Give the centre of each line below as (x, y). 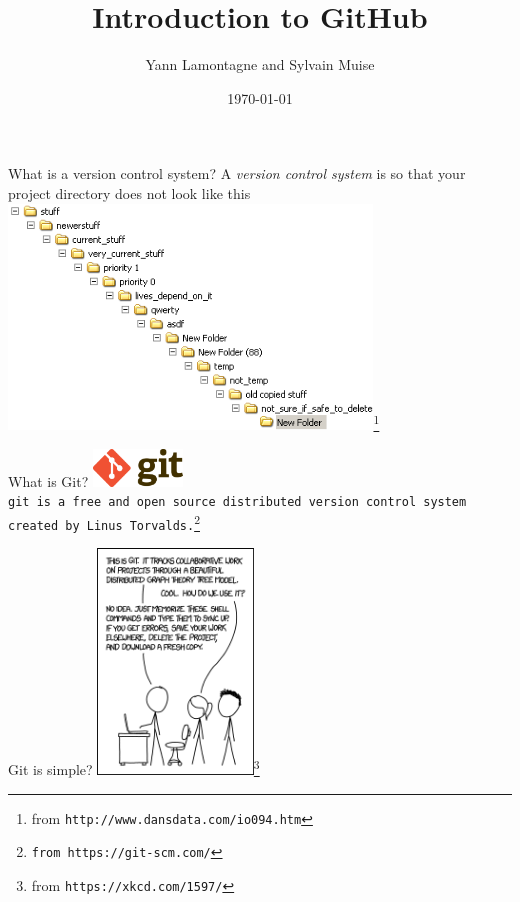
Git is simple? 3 (134, 767)
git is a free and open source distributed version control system (237, 502)
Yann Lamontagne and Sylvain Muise (260, 64)
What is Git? (48, 480)
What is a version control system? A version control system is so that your (237, 173)
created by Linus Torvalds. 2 (104, 521)
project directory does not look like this (129, 192)
